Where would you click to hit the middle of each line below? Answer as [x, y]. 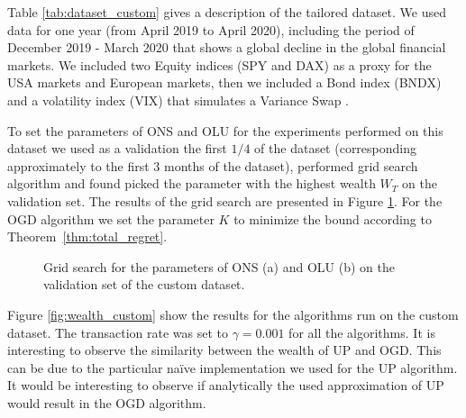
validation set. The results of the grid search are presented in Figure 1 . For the [225, 200]
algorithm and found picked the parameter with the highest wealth [192, 183]
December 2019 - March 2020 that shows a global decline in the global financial [227, 47]
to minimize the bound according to [333, 218]
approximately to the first [78, 165]
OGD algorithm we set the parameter [111, 218]
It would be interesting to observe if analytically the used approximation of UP [226, 385]
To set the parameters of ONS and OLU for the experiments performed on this [225, 130]
